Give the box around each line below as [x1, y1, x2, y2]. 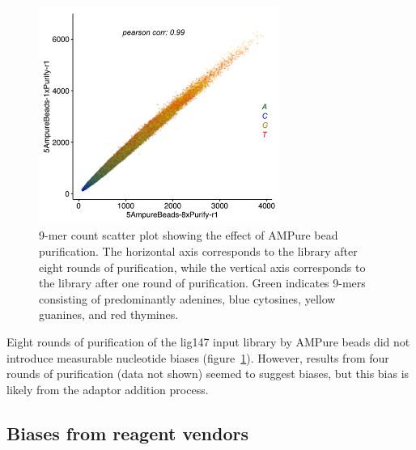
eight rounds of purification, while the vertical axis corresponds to [39, 258, 366, 275]
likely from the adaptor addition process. [6, 380, 209, 397]
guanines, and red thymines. [39, 306, 179, 323]
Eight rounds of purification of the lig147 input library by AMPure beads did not [6, 333, 410, 350]
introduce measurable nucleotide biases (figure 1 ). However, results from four [6, 349, 389, 366]
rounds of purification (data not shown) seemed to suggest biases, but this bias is [6, 365, 410, 382]
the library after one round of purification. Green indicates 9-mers [39, 274, 366, 291]
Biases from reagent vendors [6, 420, 248, 445]
